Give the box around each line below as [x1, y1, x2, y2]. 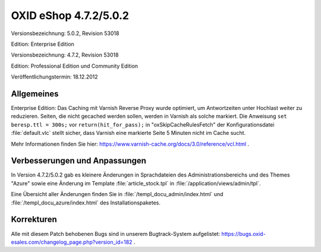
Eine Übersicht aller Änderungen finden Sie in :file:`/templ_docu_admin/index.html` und [11, 191, 224, 198]
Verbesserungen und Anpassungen [11, 156, 147, 166]
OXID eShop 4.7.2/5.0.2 [11, 9, 130, 22]
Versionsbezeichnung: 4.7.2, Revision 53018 [11, 51, 119, 59]
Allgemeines [11, 89, 59, 99]
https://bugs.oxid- [221, 230, 266, 237]
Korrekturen [11, 215, 57, 225]
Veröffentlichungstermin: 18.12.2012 [11, 73, 98, 80]
